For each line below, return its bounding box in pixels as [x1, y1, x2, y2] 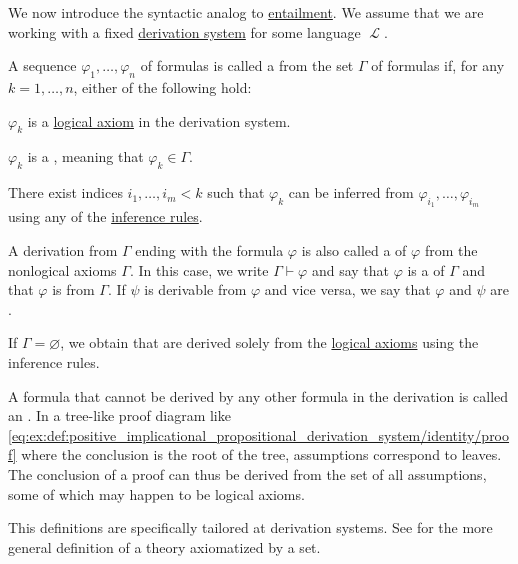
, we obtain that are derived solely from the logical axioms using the [60, 332, 479, 353]
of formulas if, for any [371, 55, 505, 76]
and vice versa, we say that [264, 279, 431, 300]
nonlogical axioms [8, 259, 117, 280]
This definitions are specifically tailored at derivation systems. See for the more [8, 517, 493, 538]
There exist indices [8, 182, 123, 203]
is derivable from [144, 279, 247, 300]
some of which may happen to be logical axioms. [8, 483, 305, 504]
